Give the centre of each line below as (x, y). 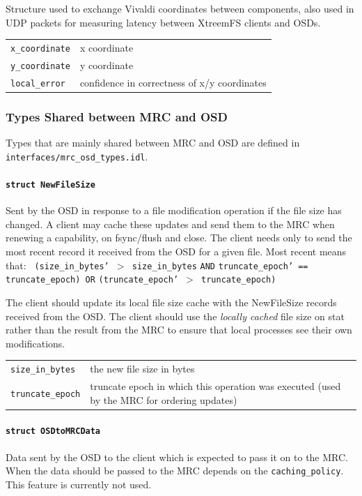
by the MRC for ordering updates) (164, 399)
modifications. (36, 343)
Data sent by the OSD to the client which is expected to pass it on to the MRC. (177, 457)
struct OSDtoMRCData (53, 431)
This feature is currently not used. (79, 484)
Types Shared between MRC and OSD (117, 116)
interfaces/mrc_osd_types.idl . (77, 156)
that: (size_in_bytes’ (57, 265)
